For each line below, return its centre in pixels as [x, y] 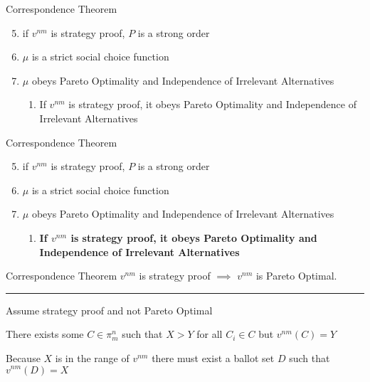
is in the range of [92, 357]
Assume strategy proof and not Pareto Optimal [109, 310]
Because [23, 357]
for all [210, 334]
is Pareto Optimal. [296, 276]
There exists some [45, 334]
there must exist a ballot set [213, 357]
